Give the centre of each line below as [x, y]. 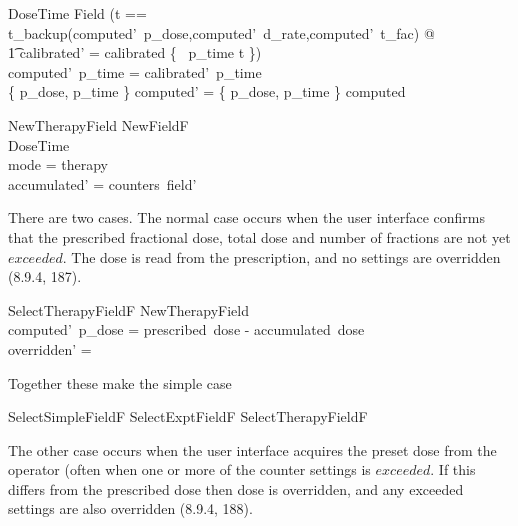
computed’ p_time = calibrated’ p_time [135, 71]
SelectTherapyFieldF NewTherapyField [129, 309]
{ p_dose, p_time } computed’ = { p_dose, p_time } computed [207, 91]
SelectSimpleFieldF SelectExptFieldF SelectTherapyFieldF [188, 416]
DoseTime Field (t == [77, 13]
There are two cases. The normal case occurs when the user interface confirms [247, 217]
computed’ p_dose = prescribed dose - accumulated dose [186, 329]
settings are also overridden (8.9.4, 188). [130, 508]
